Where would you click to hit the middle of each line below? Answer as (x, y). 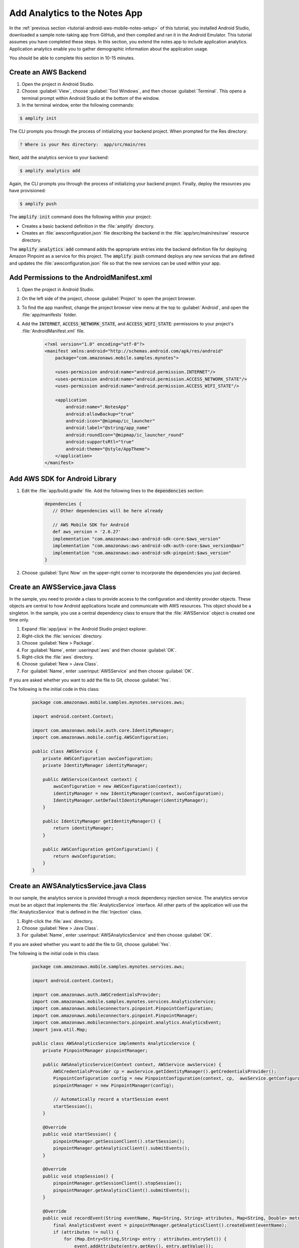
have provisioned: (27, 191)
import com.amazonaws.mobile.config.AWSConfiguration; (100, 737)
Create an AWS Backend (48, 72)
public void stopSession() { (78, 1176)
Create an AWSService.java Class (63, 587)
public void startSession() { (79, 1134)
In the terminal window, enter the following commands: (78, 105)
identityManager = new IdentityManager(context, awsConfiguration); (139, 793)
